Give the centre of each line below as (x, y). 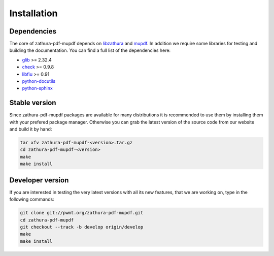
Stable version (33, 103)
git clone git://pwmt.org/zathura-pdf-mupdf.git (82, 213)
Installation (33, 13)
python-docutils (39, 81)
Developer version (39, 180)
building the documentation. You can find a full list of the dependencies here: (90, 50)
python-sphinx (37, 88)
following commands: (32, 199)
